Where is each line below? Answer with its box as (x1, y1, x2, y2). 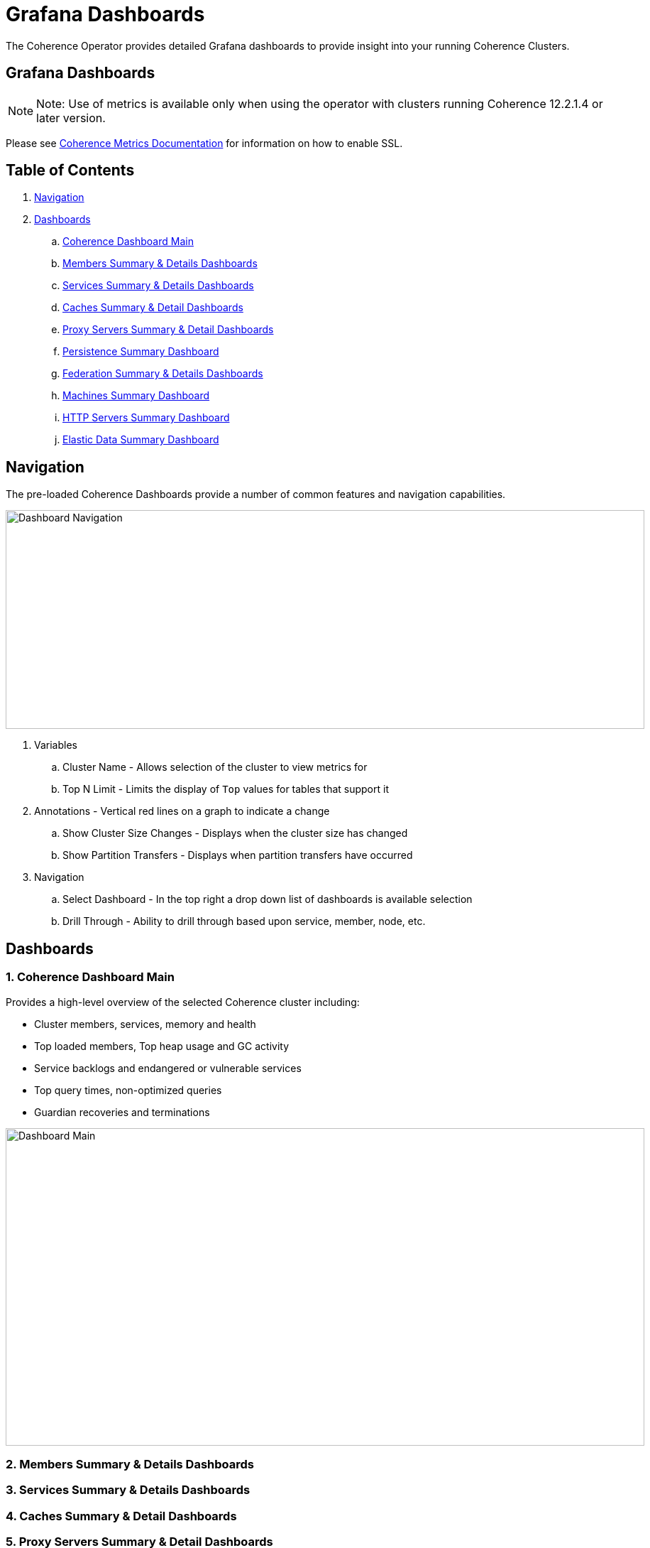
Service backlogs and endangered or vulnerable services (34, 1061, 302, 1074)
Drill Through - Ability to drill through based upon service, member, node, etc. (62, 915, 426, 928)
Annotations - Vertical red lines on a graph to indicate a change (34, 805, 330, 818)
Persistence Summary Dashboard (62, 345, 219, 358)
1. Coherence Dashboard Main (6, 970, 175, 985)
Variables (34, 739, 77, 752)
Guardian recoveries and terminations (34, 1105, 210, 1118)
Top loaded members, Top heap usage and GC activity (34, 1039, 290, 1052)
